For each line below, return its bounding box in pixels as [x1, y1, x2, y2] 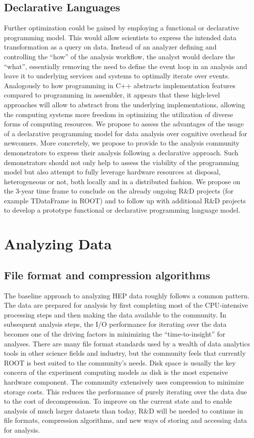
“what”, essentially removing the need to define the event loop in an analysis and [4, 61, 247, 71]
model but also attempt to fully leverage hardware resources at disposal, [4, 167, 221, 177]
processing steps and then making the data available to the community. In [4, 309, 227, 319]
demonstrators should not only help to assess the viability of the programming [4, 157, 239, 167]
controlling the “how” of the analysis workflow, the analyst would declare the [4, 51, 235, 61]
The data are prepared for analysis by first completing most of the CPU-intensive [4, 300, 248, 310]
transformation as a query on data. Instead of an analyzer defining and [4, 42, 217, 52]
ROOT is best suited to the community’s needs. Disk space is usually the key [4, 357, 236, 367]
